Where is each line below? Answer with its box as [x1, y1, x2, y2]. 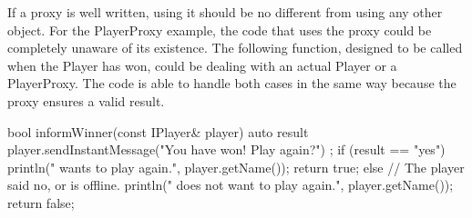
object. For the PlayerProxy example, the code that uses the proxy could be [7, 20, 432, 39]
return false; [7, 193, 75, 212]
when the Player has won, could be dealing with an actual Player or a [7, 55, 397, 74]
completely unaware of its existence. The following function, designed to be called [7, 38, 463, 57]
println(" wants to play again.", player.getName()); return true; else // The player [7, 157, 465, 176]
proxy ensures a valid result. [7, 91, 165, 110]
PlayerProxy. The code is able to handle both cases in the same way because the [7, 74, 457, 93]
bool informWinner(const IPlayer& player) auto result [7, 122, 309, 141]
